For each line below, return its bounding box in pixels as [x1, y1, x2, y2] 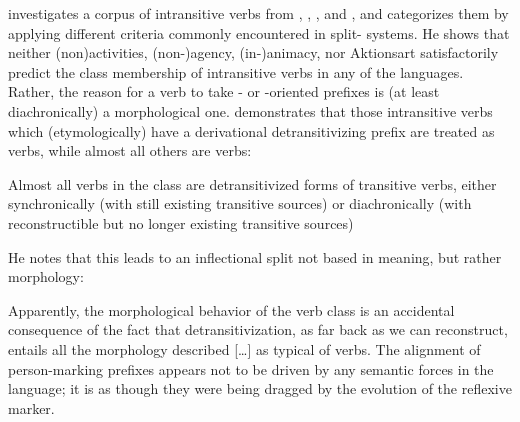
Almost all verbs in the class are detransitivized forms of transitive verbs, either [8, 173, 497, 194]
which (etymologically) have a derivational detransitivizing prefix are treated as [8, 120, 495, 141]
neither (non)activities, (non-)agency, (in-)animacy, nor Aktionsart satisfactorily [8, 42, 499, 63]
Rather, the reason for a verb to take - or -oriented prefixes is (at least [8, 81, 440, 102]
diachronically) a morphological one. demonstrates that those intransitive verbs [8, 100, 493, 121]
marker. [8, 397, 55, 418]
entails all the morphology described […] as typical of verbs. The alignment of [8, 338, 481, 359]
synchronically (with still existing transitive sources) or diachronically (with [8, 193, 472, 214]
